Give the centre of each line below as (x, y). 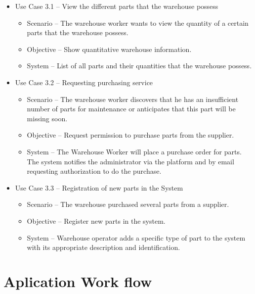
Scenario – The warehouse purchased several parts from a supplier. (128, 204)
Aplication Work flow (78, 281)
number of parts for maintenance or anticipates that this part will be (131, 109)
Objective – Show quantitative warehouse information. (109, 49)
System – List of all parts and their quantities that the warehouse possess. (139, 66)
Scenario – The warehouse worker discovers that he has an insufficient (133, 99)
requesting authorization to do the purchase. (94, 171)
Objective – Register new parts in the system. (96, 220)
